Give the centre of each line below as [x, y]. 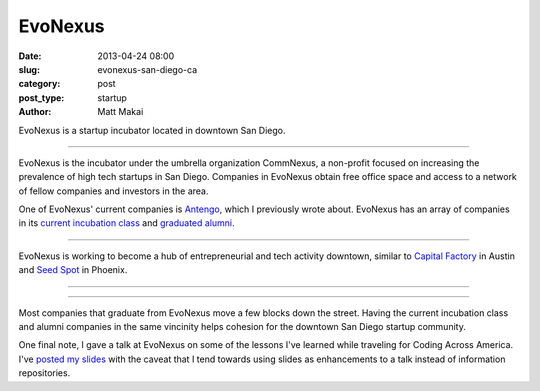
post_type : [41, 97]
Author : [35, 112]
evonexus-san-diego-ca [147, 69]
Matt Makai [120, 112]
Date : [30, 56]
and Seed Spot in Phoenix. [73, 270]
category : [39, 84]
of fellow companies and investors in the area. [113, 191]
